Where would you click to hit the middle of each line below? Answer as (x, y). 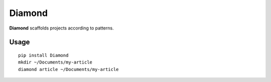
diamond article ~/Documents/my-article (69, 69)
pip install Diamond (43, 55)
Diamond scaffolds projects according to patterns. (61, 28)
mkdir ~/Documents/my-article (55, 62)
